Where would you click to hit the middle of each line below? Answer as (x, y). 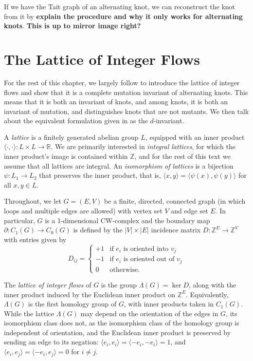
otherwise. (125, 270)
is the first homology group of (72, 304)
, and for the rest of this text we (182, 156)
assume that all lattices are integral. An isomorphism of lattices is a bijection (119, 165)
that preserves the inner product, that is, (100, 175)
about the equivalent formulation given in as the (76, 121)
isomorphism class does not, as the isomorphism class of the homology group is (122, 323)
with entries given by (35, 239)
